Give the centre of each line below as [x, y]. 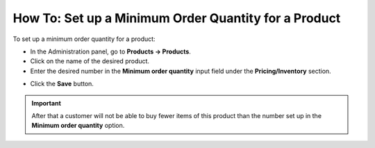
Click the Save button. [62, 84]
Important [47, 103]
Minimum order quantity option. [78, 126]
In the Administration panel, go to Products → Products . [110, 51]
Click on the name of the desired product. [90, 61]
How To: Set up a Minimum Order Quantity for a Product [177, 18]
